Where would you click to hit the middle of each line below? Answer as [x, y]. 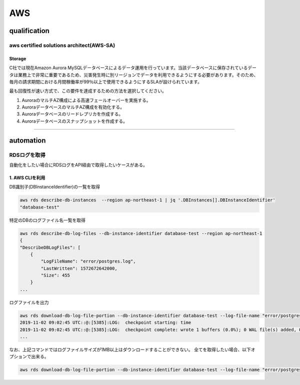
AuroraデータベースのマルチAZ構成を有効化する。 [73, 107]
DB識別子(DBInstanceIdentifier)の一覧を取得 [54, 187]
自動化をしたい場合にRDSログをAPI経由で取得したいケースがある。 [78, 165]
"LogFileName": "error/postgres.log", [88, 261]
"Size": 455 [55, 275]
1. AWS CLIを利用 [27, 178]
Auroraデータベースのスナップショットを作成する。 [74, 121]
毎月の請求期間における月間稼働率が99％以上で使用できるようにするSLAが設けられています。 [105, 81]
